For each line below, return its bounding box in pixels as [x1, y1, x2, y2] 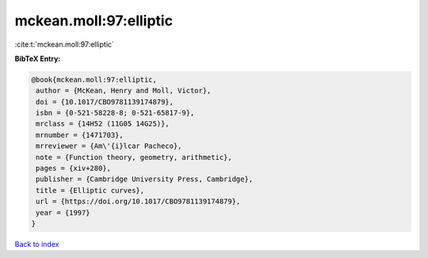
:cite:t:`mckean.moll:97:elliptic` [14, 40, 115, 49]
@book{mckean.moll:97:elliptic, [31, 75, 158, 84]
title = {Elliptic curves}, [36, 186, 145, 195]
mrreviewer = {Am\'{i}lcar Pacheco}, [36, 142, 182, 150]
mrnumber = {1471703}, [36, 131, 124, 139]
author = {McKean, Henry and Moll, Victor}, [36, 86, 212, 95]
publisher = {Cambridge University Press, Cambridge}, [36, 175, 254, 184]
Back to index [14, 239, 59, 249]
